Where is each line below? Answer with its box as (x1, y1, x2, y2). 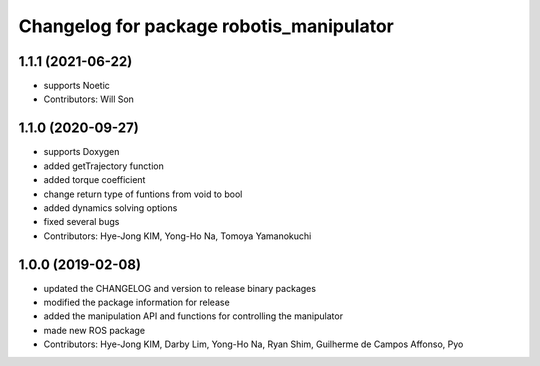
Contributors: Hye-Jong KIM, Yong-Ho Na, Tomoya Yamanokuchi (43, 230, 312, 242)
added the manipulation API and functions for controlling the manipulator (43, 310, 344, 322)
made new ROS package (43, 324, 145, 336)
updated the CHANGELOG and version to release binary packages (43, 282, 317, 294)
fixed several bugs (43, 216, 120, 228)
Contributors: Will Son (43, 93, 135, 105)
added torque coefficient (43, 174, 146, 186)
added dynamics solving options (43, 201, 178, 214)
